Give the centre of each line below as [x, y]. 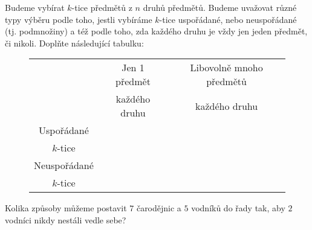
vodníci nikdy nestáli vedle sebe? [66, 219]
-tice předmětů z [102, 7]
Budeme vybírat [35, 7]
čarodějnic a [159, 208]
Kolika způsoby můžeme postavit [66, 208]
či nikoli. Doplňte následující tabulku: [74, 43]
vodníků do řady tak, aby [238, 208]
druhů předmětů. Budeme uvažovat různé [220, 7]
